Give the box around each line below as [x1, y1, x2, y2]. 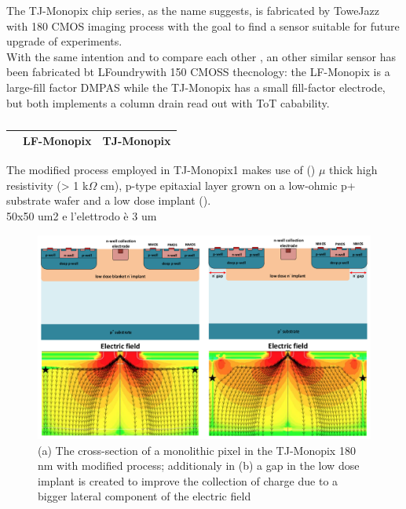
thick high [329, 162, 378, 178]
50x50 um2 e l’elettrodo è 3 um [6, 208, 157, 224]
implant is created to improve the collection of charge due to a [38, 472, 338, 489]
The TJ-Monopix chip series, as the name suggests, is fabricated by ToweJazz [6, 2, 379, 18]
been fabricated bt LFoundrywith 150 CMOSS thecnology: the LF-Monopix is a [6, 64, 390, 80]
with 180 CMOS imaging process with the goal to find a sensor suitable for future [6, 17, 400, 34]
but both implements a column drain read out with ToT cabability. [6, 94, 330, 111]
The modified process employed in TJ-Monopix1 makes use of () [6, 162, 316, 178]
